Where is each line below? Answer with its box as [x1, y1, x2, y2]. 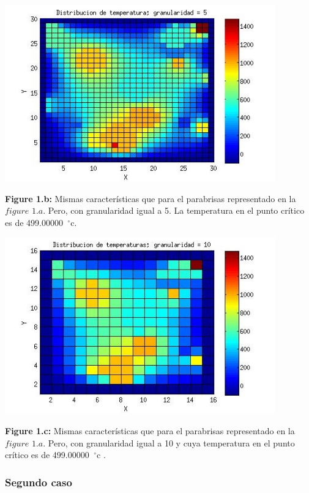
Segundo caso [5, 474, 72, 489]
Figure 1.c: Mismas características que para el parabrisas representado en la [5, 424, 295, 437]
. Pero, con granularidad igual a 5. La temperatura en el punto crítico [43, 204, 305, 217]
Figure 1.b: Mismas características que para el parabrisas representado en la [5, 192, 296, 205]
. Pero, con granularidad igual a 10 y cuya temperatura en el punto [43, 436, 295, 449]
